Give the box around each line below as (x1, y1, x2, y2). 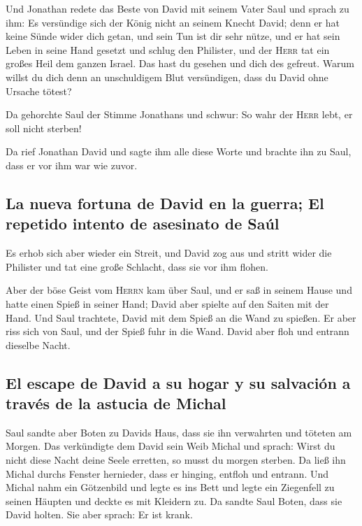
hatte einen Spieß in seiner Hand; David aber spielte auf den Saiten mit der (6, 296, 329, 311)
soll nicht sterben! (6, 120, 82, 135)
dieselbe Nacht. (6, 337, 71, 352)
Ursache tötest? (6, 83, 72, 98)
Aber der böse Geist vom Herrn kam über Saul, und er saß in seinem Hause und (6, 283, 352, 297)
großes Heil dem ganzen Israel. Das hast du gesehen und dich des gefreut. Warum (6, 56, 354, 71)
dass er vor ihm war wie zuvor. (6, 157, 138, 172)
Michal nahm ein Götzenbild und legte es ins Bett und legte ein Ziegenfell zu (6, 480, 335, 495)
